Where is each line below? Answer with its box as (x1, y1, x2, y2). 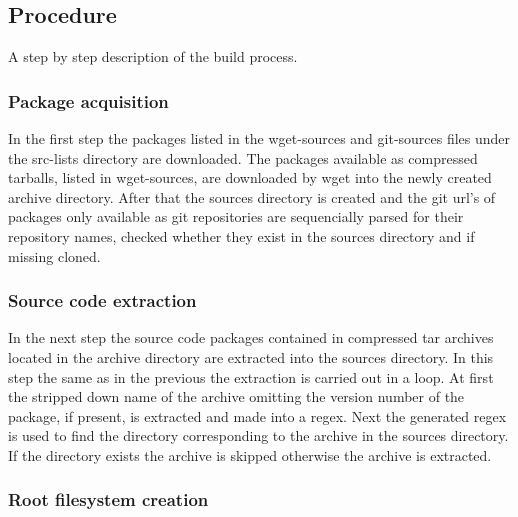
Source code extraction (8, 288, 197, 313)
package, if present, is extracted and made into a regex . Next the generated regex (8, 405, 507, 426)
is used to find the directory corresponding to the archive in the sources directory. (8, 425, 509, 446)
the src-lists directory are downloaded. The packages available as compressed (8, 147, 478, 168)
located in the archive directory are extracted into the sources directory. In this (8, 346, 494, 367)
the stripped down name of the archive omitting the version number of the (8, 386, 465, 407)
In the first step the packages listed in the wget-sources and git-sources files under (8, 128, 511, 149)
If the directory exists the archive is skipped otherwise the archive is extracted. (8, 444, 492, 465)
